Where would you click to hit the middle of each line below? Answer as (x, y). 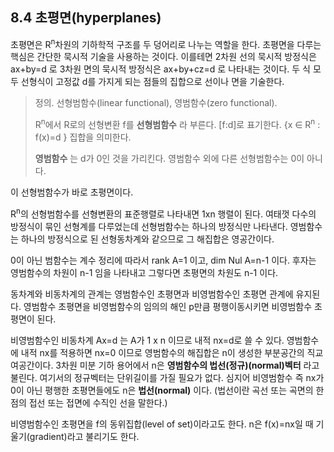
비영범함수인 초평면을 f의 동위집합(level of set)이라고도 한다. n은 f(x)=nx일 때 (162, 424)
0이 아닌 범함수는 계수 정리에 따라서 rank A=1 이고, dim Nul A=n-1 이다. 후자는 (163, 260)
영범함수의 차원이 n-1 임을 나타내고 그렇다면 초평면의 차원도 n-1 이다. (144, 272)
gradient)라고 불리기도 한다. (84, 436)
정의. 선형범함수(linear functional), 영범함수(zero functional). (156, 103)
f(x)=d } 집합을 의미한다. (83, 137)
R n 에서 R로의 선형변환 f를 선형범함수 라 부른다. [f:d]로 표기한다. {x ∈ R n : (177, 124)
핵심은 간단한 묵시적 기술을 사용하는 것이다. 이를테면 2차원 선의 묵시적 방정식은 (163, 57)
